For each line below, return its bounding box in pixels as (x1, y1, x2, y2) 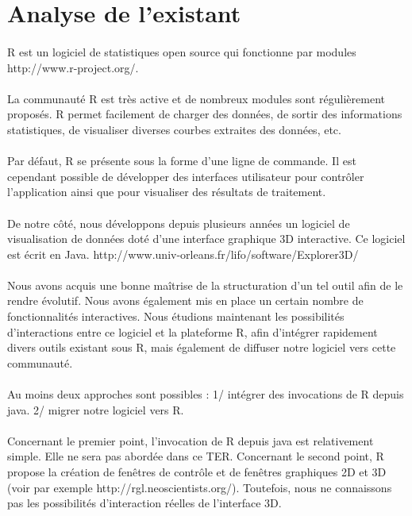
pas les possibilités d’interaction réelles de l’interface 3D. (7, 495, 282, 511)
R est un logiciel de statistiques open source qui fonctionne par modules (7, 43, 356, 60)
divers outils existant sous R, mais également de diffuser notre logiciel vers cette (7, 339, 396, 356)
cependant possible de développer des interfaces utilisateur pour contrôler (7, 168, 364, 184)
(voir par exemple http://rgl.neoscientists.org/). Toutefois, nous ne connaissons (7, 479, 392, 495)
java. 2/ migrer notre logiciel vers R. (7, 401, 184, 418)
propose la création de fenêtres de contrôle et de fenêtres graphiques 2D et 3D (7, 464, 387, 479)
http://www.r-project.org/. (7, 59, 139, 75)
